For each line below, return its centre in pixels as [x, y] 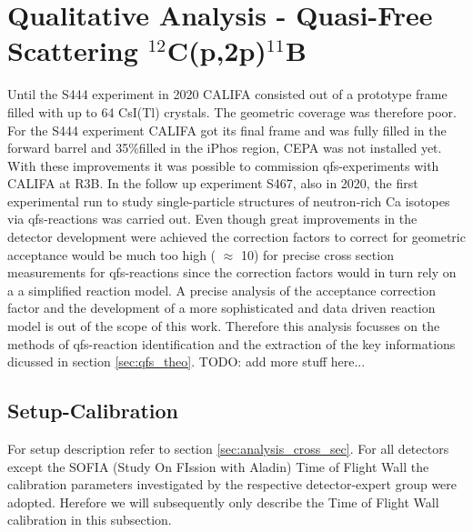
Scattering [73, 50]
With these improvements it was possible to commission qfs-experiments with [223, 165]
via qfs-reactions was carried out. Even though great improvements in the [212, 219]
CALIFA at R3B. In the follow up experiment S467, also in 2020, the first [213, 183]
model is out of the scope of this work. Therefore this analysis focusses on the [224, 326]
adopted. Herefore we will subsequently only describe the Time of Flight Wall [223, 502]
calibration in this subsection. [90, 520]
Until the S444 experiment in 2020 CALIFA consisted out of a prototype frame [227, 94]
